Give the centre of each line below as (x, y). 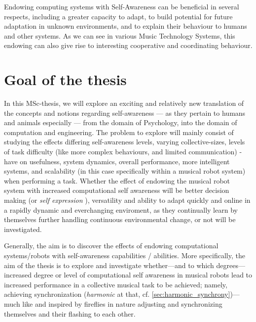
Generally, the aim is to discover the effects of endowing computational (111, 246)
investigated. (23, 229)
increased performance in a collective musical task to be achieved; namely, (116, 284)
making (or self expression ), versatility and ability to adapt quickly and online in (127, 200)
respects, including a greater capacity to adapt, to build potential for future (118, 16)
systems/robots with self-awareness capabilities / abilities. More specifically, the (125, 255)
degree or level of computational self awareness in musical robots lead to (143, 275)
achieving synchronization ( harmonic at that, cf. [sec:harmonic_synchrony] (117, 294)
